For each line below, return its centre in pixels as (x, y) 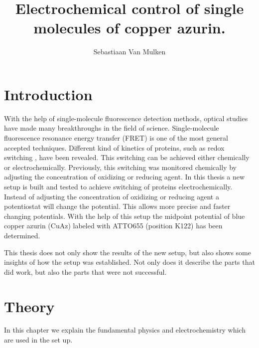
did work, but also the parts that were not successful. (85, 271)
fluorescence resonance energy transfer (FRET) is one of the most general (116, 138)
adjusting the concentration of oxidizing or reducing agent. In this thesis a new (125, 177)
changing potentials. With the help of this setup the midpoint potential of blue (125, 216)
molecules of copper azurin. (129, 28)
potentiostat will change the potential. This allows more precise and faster (117, 206)
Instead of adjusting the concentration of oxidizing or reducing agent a (112, 196)
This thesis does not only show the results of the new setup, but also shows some (128, 252)
